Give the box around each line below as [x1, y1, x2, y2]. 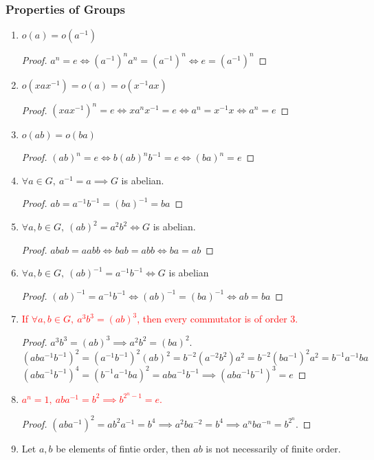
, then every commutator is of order [137, 311, 287, 326]
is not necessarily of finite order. [206, 441, 341, 455]
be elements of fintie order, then [56, 441, 190, 455]
